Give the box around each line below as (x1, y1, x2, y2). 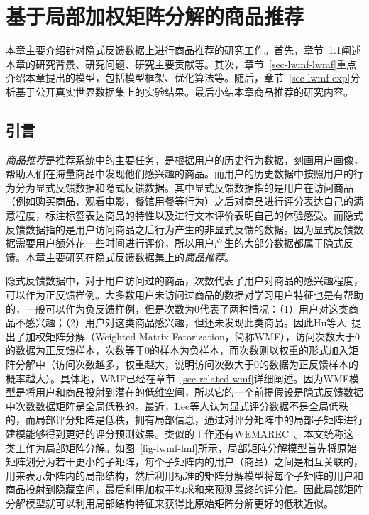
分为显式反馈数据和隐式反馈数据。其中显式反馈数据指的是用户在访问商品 (15, 179, 353, 194)
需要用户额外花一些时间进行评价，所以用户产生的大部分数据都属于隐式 (15, 236, 343, 250)
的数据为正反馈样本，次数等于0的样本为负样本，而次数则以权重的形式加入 (6, 343, 348, 358)
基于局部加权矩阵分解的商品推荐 (6, 1, 304, 31)
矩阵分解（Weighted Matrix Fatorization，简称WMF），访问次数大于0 (45, 328, 360, 343)
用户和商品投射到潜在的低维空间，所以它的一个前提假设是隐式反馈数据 (35, 384, 363, 399)
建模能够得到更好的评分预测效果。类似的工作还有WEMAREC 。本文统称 (6, 426, 344, 441)
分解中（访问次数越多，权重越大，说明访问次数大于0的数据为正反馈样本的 (15, 357, 358, 372)
